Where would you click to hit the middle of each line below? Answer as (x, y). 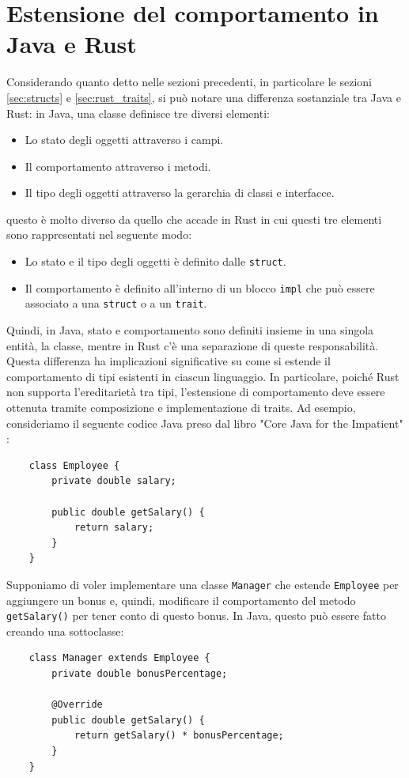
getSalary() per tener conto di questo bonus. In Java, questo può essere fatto (196, 616)
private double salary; (114, 481)
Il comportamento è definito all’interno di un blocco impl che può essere (200, 287)
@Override (77, 705)
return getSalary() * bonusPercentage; (179, 736)
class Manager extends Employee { (119, 658)
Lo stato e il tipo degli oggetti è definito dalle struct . (155, 261)
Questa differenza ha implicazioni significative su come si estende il (169, 361)
